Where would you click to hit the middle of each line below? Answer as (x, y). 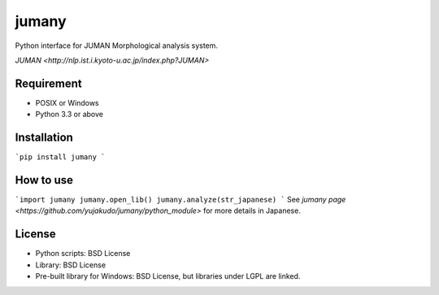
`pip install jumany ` (60, 157)
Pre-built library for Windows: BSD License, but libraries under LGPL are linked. (168, 276)
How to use (44, 180)
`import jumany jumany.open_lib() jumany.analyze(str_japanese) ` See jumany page (180, 200)
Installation (44, 138)
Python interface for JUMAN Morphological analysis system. (117, 46)
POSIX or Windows (67, 102)
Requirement (49, 83)
